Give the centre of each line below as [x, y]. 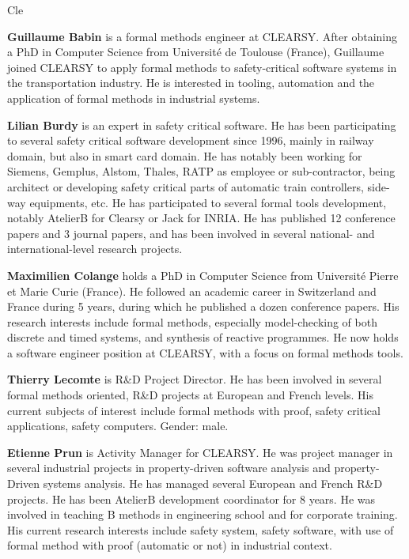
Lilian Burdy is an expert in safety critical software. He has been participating [202, 125]
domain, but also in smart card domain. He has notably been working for [185, 155]
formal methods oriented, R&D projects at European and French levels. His [190, 395]
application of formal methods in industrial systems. [134, 98]
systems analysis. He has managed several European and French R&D [213, 483]
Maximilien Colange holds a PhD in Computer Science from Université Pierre [203, 275]
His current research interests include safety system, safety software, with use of [201, 529]
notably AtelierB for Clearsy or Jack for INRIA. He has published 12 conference [201, 218]
